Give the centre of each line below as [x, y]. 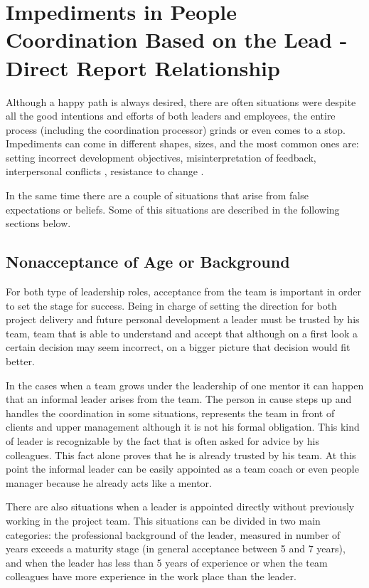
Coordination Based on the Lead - [177, 40]
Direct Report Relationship [143, 67]
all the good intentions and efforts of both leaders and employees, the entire [171, 116]
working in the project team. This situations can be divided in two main [163, 520]
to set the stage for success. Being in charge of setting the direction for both [171, 305]
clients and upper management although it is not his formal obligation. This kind [183, 427]
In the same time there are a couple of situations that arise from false [157, 195]
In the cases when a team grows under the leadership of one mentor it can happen [185, 385]
